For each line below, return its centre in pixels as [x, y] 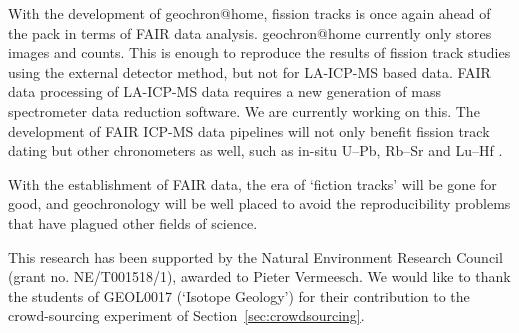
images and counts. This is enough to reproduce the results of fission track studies [259, 52]
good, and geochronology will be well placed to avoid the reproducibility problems [259, 203]
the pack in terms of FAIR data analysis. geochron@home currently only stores [250, 32]
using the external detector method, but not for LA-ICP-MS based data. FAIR [249, 71]
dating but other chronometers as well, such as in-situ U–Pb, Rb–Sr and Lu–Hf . [255, 150]
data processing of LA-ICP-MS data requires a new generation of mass [224, 91]
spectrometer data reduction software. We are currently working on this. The [244, 110]
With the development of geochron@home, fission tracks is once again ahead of [249, 13]
